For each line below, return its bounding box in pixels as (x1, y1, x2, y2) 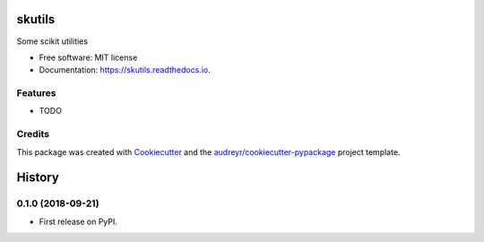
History (16, 170, 60, 186)
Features (16, 87, 56, 99)
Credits (16, 128, 49, 141)
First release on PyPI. (39, 216, 118, 227)
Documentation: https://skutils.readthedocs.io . (39, 65, 211, 75)
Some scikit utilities (16, 36, 89, 47)
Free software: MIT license (39, 52, 138, 63)
